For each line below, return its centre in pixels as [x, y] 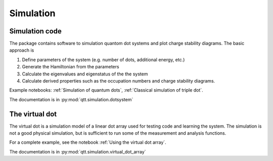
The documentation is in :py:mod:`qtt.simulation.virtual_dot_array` [78, 151]
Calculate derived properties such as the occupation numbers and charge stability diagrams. [119, 81]
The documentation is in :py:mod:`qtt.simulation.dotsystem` [71, 99]
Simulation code [35, 31]
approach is [22, 50]
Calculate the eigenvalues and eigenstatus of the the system [85, 74]
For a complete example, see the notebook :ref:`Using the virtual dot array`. [88, 142]
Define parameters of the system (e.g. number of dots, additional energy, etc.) [103, 59]
